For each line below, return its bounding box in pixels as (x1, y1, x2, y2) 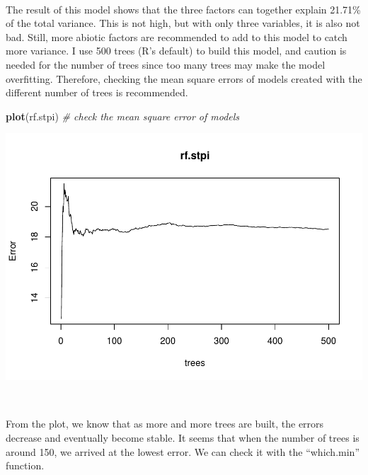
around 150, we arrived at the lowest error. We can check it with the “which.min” (6, 444, 360, 459)
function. (6, 458, 45, 473)
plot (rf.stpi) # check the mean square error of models (6, 108, 240, 123)
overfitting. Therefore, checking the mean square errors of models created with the (6, 71, 362, 86)
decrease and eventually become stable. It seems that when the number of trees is (6, 430, 360, 445)
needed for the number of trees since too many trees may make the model (6, 57, 326, 71)
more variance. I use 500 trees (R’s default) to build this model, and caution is (6, 43, 347, 58)
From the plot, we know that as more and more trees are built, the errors (6, 416, 324, 431)
